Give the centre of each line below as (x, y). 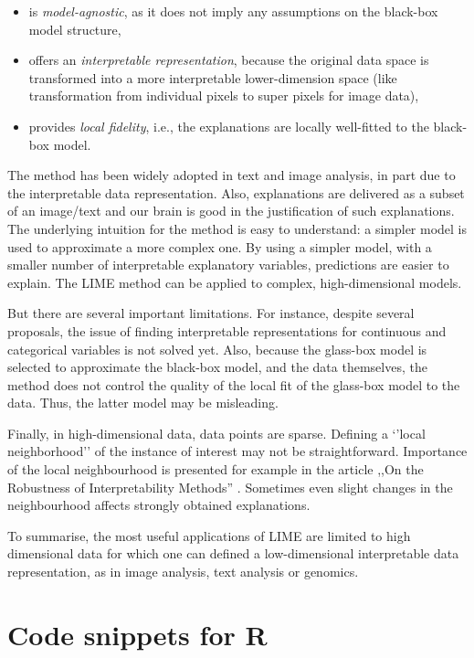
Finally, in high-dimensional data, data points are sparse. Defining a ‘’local (216, 433)
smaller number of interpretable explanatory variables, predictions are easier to (228, 265)
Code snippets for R (137, 634)
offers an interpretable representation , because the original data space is (229, 60)
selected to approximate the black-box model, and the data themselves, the (217, 367)
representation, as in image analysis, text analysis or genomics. (183, 572)
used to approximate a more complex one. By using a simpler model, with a (220, 246)
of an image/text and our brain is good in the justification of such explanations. (231, 211)
